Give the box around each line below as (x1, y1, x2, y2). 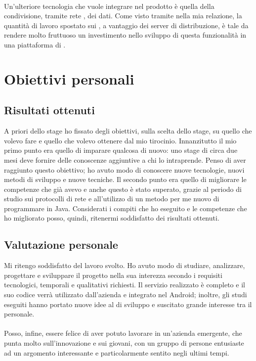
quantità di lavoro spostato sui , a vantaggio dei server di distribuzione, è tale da (4, 20, 249, 30)
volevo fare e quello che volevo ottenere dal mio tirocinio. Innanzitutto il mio (4, 135, 237, 145)
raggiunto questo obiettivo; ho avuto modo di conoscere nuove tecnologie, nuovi (4, 164, 245, 175)
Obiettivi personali (4, 68, 134, 89)
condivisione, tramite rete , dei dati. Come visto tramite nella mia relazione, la (4, 10, 242, 21)
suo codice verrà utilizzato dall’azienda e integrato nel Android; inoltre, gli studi (4, 289, 247, 300)
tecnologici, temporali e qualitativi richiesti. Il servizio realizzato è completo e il (4, 279, 245, 290)
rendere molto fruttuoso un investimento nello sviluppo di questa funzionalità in (4, 30, 247, 40)
